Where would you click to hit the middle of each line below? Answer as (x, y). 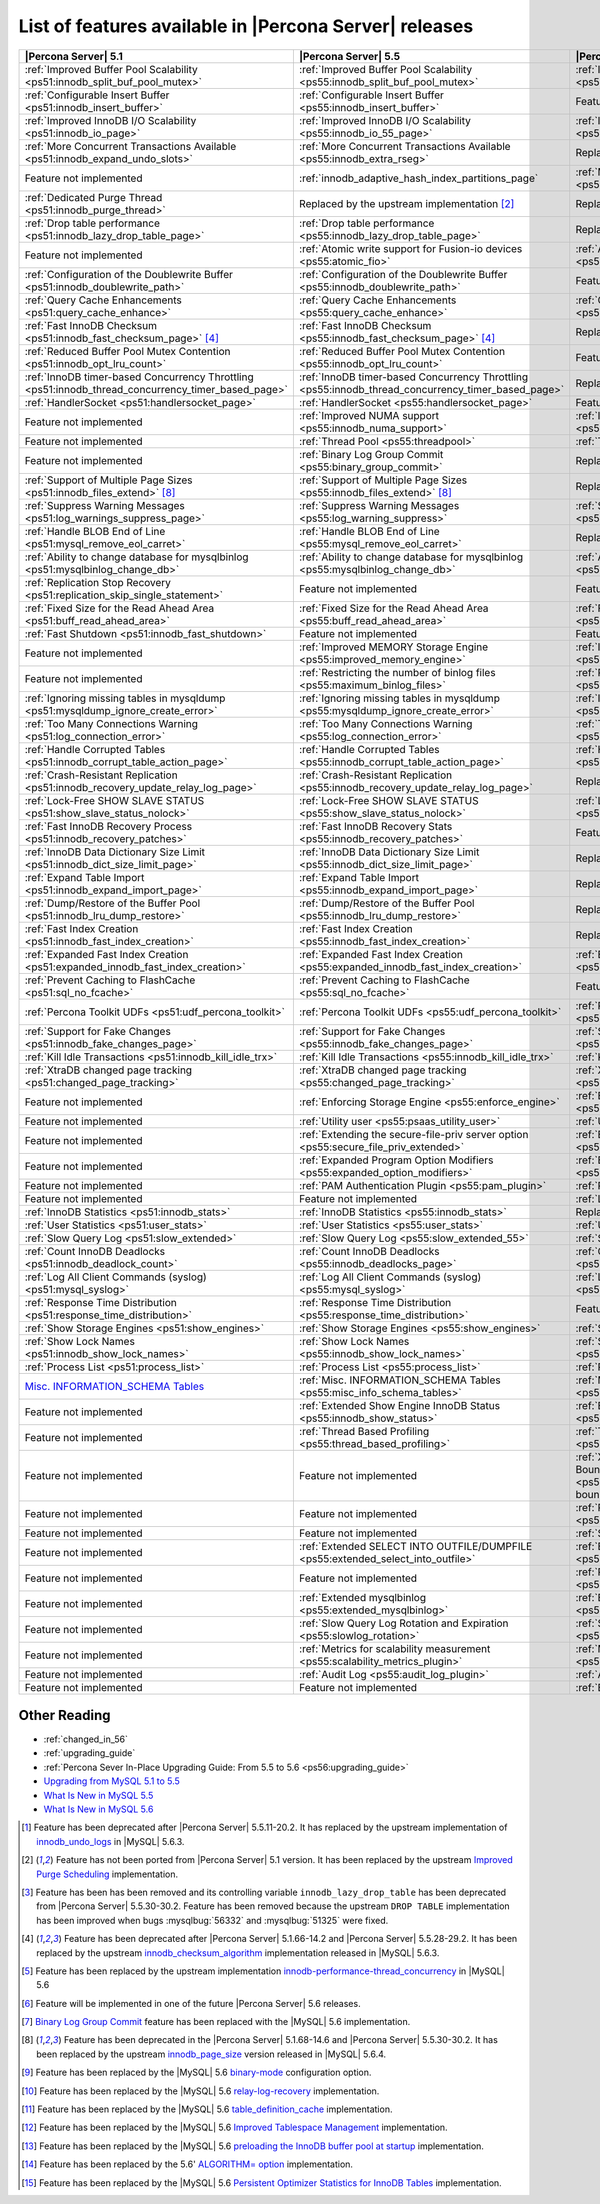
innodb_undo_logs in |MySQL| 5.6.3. (110, 1841)
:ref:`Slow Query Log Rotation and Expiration (403, 1623)
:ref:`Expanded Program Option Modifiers (396, 1160)
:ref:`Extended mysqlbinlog (362, 1597)
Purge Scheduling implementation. (107, 1874)
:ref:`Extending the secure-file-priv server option (413, 1134)
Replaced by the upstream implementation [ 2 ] (406, 203)
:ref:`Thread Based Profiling (364, 1431)
